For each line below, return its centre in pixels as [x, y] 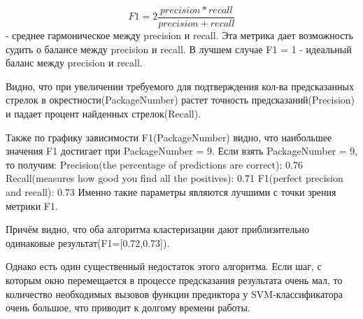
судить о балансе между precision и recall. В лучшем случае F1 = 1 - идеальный [179, 49]
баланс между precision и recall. [74, 63]
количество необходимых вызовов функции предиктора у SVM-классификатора [174, 293]
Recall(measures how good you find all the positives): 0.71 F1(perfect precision [175, 178]
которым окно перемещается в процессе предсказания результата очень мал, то [174, 279]
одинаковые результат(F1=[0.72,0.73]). [88, 242]
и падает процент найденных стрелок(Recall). [104, 114]
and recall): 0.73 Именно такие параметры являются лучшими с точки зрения [171, 192]
